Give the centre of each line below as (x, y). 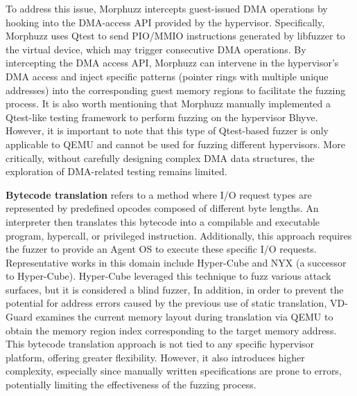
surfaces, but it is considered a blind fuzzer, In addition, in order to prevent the (175, 289)
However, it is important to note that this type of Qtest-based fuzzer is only (167, 130)
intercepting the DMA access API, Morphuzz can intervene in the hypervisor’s (172, 63)
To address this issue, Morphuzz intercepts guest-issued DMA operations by (167, 8)
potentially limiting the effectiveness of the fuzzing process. (131, 385)
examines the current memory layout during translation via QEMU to (184, 317)
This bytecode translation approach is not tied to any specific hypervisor (160, 344)
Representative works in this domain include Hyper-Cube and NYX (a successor (176, 262)
